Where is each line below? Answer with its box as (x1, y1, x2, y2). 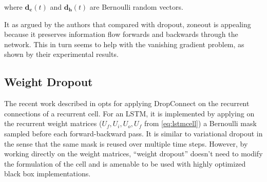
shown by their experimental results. (4, 49, 119, 59)
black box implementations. (4, 168, 91, 179)
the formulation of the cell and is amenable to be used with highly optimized (4, 158, 246, 169)
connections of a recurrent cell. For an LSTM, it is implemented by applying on (4, 108, 255, 118)
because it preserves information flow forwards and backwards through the (4, 29, 238, 39)
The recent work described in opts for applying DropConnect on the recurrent (4, 98, 250, 109)
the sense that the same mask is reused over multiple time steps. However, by (4, 138, 248, 149)
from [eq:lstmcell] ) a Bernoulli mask (144, 118, 257, 129)
